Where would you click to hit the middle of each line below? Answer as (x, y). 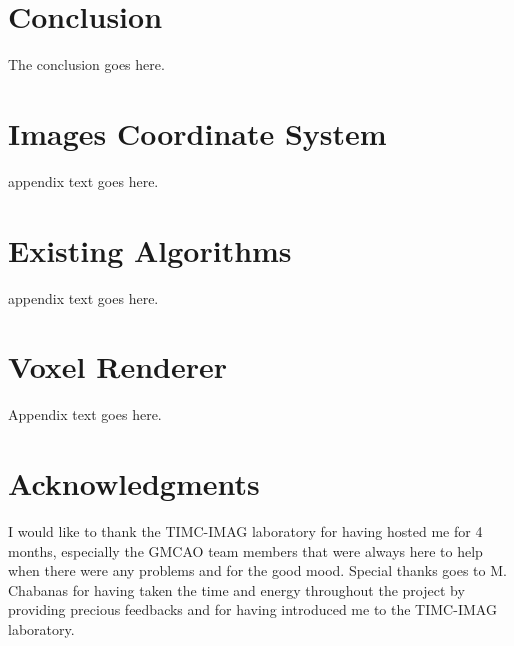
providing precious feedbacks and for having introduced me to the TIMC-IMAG (252, 609)
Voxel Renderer (118, 366)
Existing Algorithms (150, 249)
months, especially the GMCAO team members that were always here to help (245, 550)
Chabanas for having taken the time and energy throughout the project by (236, 589)
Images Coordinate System (197, 132)
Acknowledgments (134, 483)
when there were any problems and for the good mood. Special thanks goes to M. (257, 570)
